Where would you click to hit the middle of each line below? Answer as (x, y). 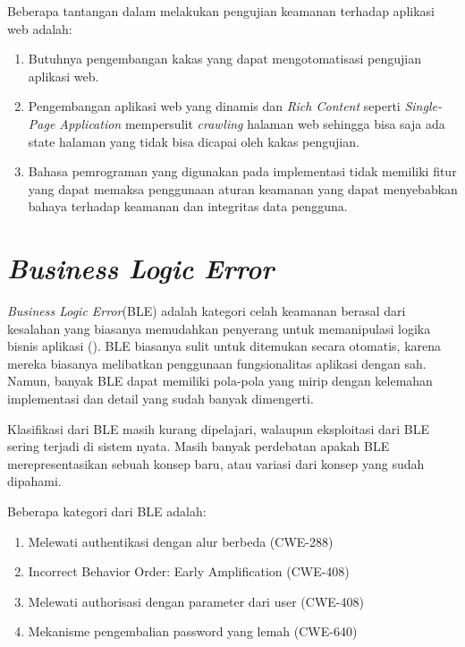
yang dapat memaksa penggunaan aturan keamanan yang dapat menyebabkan (243, 188)
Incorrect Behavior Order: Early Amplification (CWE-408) (189, 571)
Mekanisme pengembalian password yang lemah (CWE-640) (193, 631)
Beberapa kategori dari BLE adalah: (107, 511)
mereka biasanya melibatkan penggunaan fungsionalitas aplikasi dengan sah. (217, 363)
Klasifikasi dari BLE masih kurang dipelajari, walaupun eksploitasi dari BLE (218, 428)
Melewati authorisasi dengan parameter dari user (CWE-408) (196, 601)
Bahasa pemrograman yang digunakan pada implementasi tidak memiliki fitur (242, 171)
